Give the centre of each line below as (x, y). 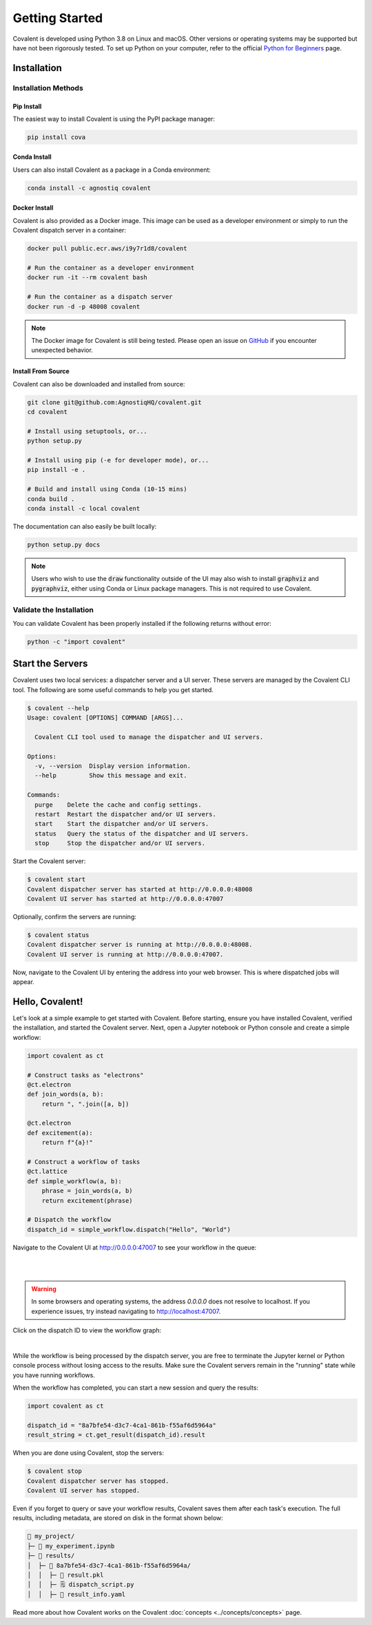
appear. (23, 982)
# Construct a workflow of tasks (84, 1162)
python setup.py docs (64, 544)
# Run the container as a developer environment (111, 268)
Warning (44, 1289)
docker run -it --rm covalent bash (87, 277)
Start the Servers (50, 663)
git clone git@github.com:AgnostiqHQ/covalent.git (115, 402)
